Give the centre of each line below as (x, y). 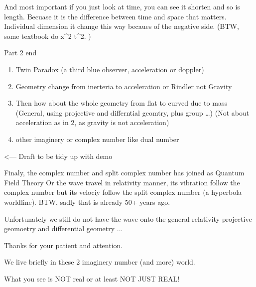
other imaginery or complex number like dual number (97, 139)
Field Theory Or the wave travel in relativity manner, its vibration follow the (122, 182)
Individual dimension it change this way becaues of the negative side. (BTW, (122, 26)
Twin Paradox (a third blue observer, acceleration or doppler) (110, 69)
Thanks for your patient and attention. (64, 245)
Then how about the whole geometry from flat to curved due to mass (121, 103)
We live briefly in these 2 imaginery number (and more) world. (100, 262)
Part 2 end (20, 53)
